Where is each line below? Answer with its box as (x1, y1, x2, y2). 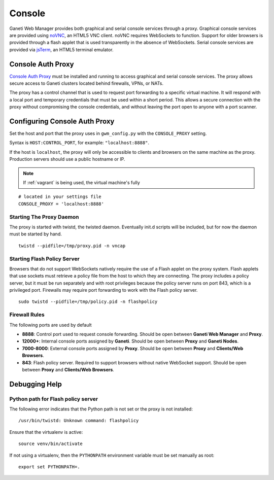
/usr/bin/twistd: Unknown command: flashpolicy (18, 418, 139, 424)
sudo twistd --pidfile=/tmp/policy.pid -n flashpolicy (18, 299, 158, 304)
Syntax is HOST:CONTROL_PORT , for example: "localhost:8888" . (9, 140, 150, 146)
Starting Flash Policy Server (9, 255, 80, 262)
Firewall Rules (9, 311, 45, 318)
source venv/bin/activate (18, 441, 83, 447)
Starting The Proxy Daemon (9, 213, 79, 220)
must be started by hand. (9, 231, 62, 237)
